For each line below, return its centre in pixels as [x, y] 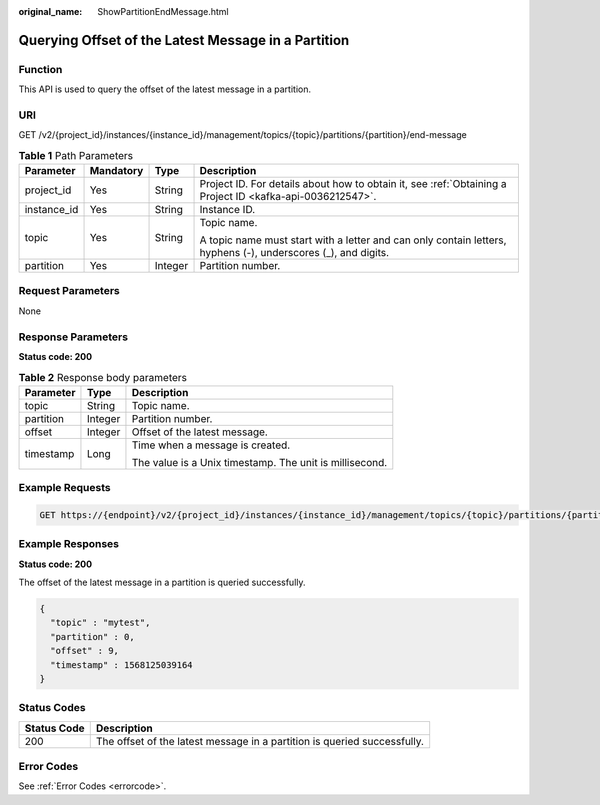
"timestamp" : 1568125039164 [122, 664]
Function [40, 69]
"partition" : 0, [92, 636]
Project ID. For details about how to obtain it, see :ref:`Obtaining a [353, 184]
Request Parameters [69, 291]
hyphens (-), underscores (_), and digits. [294, 253]
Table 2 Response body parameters [102, 377]
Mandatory [116, 171]
